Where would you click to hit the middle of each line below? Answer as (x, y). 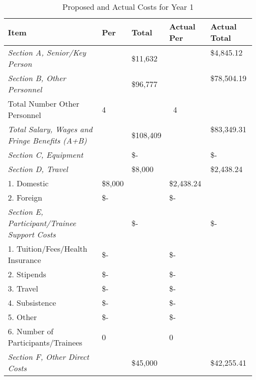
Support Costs (32, 234)
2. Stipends (27, 274)
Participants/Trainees (45, 342)
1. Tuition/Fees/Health (48, 248)
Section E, (26, 212)
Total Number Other (44, 103)
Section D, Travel (38, 169)
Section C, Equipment (46, 155)
